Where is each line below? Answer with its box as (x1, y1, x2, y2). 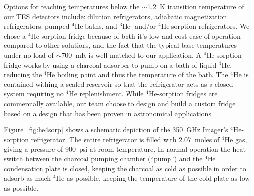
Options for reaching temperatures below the (4, 1, 140, 11)
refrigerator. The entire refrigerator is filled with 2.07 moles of (31, 134, 220, 144)
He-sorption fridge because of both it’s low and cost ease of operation (31, 30, 241, 40)
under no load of (4, 49, 54, 60)
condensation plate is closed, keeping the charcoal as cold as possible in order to (4, 163, 246, 173)
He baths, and (74, 21, 117, 31)
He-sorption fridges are (148, 88, 218, 99)
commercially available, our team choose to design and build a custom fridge (4, 98, 236, 108)
